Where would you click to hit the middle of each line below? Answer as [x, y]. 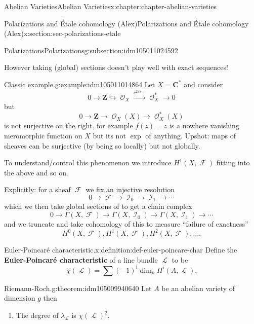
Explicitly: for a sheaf [37, 189]
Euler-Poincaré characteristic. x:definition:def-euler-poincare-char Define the [121, 250]
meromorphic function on [43, 136]
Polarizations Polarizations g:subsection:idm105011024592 [91, 50]
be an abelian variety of [198, 288]
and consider [203, 84]
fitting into [233, 163]
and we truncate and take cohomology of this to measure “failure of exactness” [126, 224]
